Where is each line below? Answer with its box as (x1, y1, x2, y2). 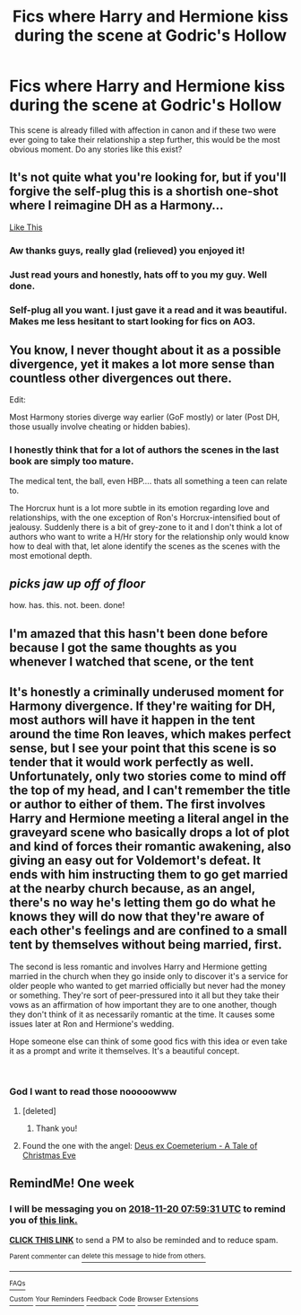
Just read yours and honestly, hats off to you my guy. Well (9, 268, 267, 280)
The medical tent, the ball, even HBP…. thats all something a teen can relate (9, 475, 288, 486)
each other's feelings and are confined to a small (9, 923, 288, 939)
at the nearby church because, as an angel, (9, 881, 255, 896)
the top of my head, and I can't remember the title (9, 783, 291, 799)
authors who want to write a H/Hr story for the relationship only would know (9, 531, 289, 542)
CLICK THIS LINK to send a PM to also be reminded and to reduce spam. (9, 1234, 279, 1245)
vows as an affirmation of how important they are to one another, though (9, 999, 278, 1010)
